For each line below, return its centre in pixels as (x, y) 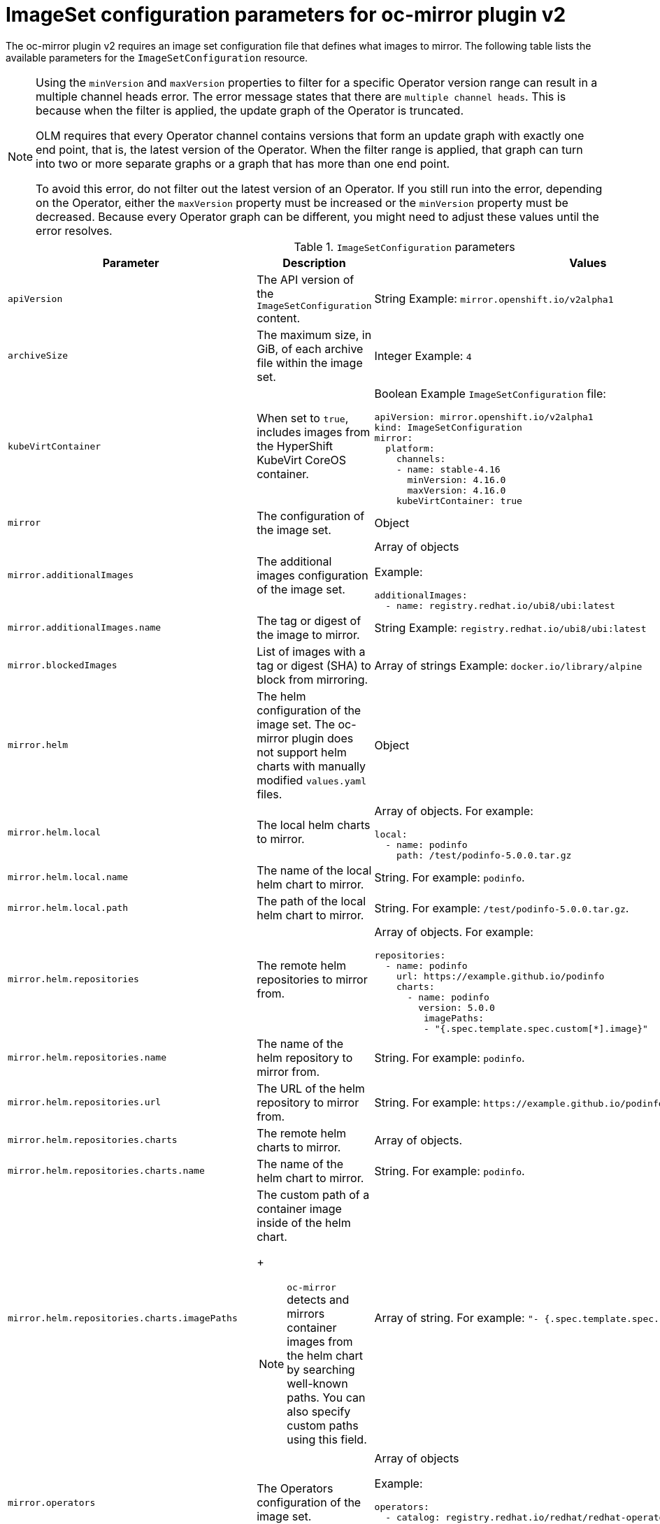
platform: (410, 448)
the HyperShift (295, 446)
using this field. (327, 1439)
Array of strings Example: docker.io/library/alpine (508, 665)
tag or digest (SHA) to (314, 665)
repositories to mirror (312, 979)
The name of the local (314, 870)
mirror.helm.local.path (68, 908)
